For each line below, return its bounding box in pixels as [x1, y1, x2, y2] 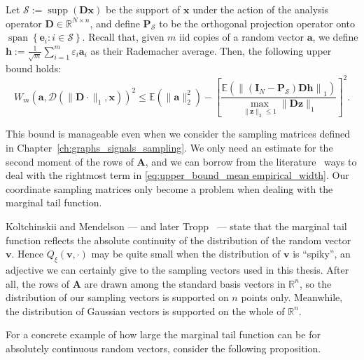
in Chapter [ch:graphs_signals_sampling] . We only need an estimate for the [6, 140, 333, 154]
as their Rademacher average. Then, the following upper [90, 43, 332, 58]
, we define [312, 29, 358, 44]
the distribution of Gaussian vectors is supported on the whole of [6, 303, 285, 318]
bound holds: [6, 60, 62, 75]
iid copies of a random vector [179, 29, 304, 44]
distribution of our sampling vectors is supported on [6, 290, 229, 305]
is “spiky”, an [293, 246, 351, 261]
